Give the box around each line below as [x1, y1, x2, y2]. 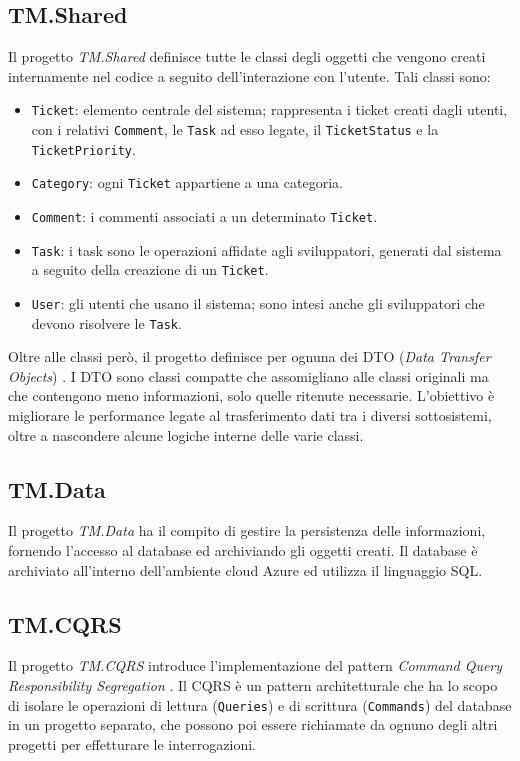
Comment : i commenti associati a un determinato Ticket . [31, 206, 378, 227]
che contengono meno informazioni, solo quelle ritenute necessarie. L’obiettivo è [8, 385, 495, 406]
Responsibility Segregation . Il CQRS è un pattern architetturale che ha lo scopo [8, 675, 498, 696]
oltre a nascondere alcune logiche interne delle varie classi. [8, 424, 364, 445]
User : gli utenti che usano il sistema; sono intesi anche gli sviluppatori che [31, 292, 485, 313]
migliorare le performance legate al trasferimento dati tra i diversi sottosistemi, [8, 405, 492, 426]
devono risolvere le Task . [31, 312, 182, 333]
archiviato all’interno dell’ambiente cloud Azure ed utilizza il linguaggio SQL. [8, 559, 483, 580]
